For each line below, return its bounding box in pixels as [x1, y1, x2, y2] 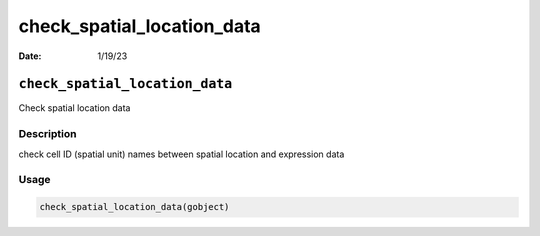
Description [18, 127, 77, 141]
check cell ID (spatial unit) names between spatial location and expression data [18, 148, 345, 160]
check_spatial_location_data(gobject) [39, 201, 230, 213]
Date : [18, 50, 42, 62]
